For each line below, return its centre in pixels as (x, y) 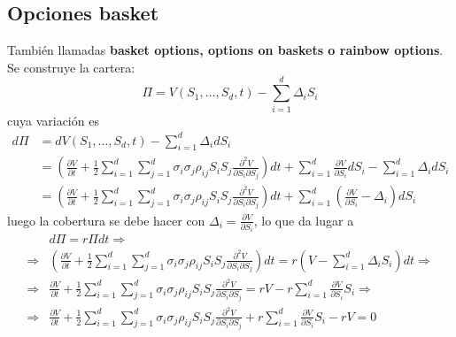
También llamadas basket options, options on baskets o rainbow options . (225, 50)
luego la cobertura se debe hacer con (106, 220)
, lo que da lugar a (304, 220)
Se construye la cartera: (71, 67)
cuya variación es (53, 120)
